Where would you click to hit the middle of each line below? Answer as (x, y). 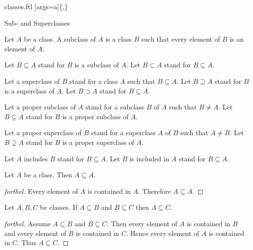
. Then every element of (142, 223)
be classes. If (59, 207)
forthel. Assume (28, 223)
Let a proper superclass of (43, 133)
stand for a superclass (123, 133)
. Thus (27, 242)
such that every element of (181, 39)
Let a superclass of (32, 81)
